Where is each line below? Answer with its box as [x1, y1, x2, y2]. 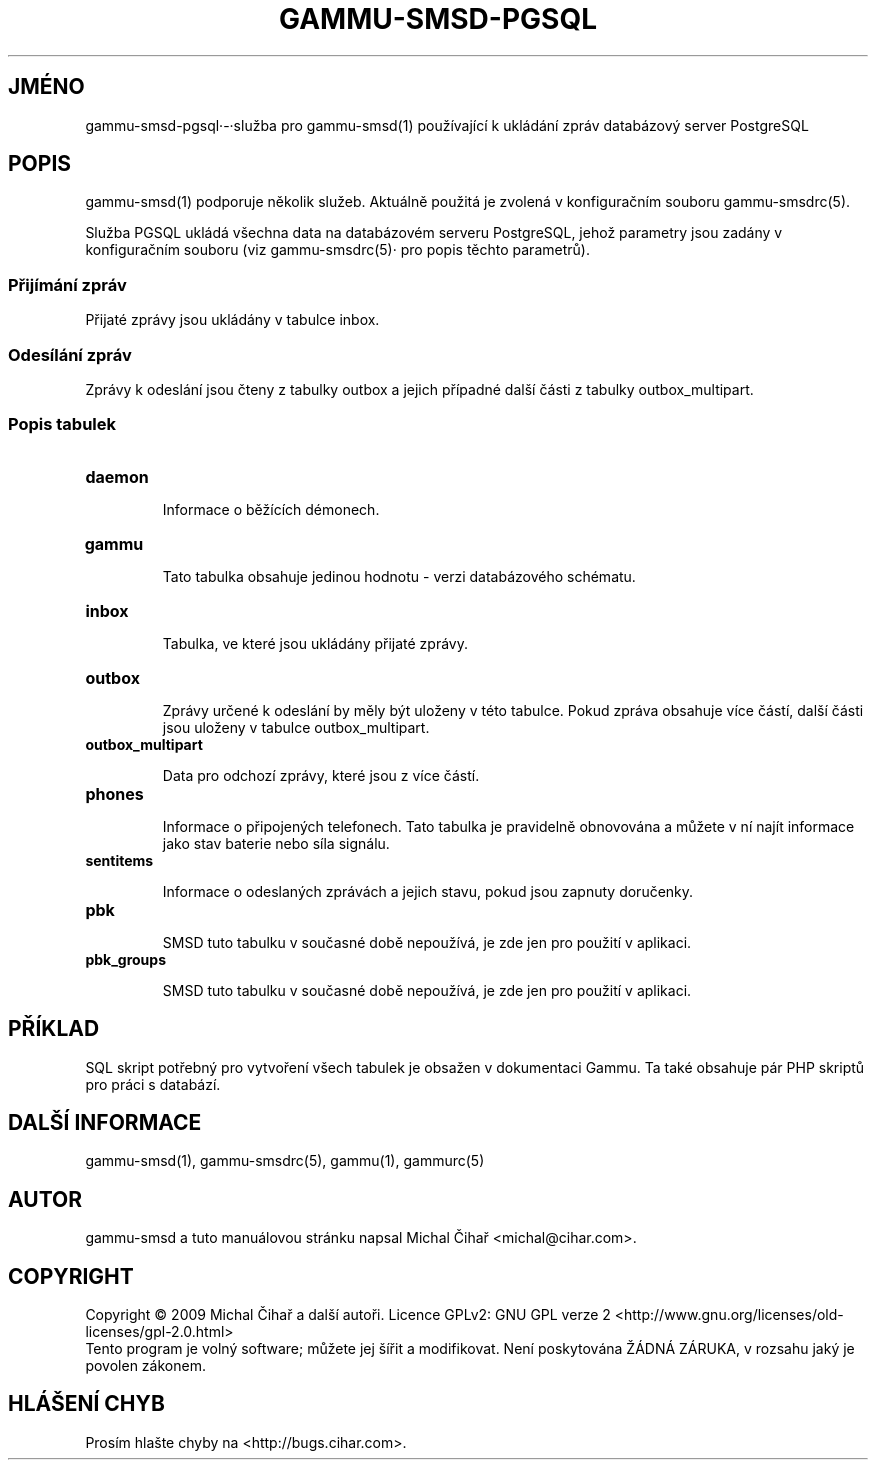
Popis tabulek [8, 414, 117, 435]
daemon [85, 466, 149, 487]
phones [85, 783, 144, 804]
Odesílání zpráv [8, 344, 132, 365]
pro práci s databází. [85, 1075, 221, 1093]
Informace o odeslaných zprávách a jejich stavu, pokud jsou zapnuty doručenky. [162, 882, 694, 900]
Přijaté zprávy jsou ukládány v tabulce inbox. [85, 311, 380, 329]
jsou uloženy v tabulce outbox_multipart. [162, 718, 430, 736]
